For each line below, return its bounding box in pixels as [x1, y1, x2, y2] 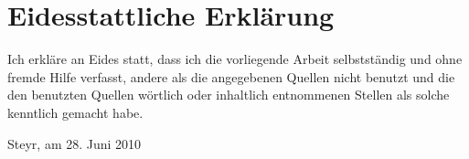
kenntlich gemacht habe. [7, 102, 144, 122]
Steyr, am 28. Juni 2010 [7, 133, 142, 153]
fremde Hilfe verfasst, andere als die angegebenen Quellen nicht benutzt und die [7, 67, 455, 86]
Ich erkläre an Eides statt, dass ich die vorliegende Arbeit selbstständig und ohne [7, 49, 463, 69]
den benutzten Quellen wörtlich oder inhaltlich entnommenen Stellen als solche [7, 85, 450, 104]
